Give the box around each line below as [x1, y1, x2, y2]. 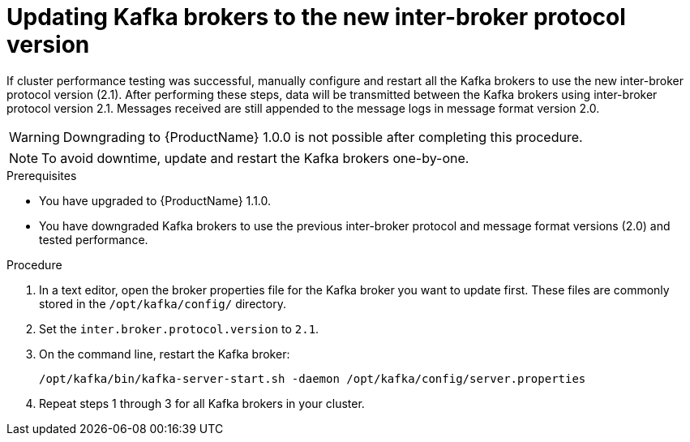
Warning [9, 128, 60, 145]
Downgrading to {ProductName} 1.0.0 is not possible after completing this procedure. [62, 128, 583, 145]
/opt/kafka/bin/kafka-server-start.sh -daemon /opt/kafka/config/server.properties [39, 371, 586, 385]
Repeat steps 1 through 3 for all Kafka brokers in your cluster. [39, 396, 365, 410]
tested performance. [39, 232, 148, 247]
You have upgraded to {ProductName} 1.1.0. [39, 193, 272, 208]
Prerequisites [6, 168, 77, 182]
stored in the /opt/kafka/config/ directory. [39, 296, 286, 311]
